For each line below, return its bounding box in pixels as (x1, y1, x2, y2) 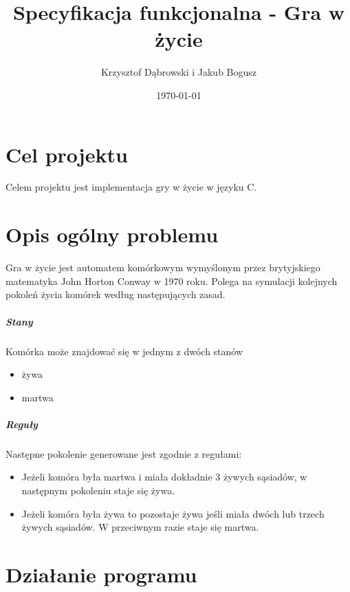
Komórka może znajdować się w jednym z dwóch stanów (6, 343, 243, 358)
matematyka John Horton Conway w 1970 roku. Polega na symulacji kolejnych (6, 273, 338, 288)
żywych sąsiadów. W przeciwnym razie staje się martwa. (21, 520, 259, 534)
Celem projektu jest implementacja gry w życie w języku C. (6, 180, 257, 194)
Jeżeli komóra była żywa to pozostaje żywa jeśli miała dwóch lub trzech (21, 506, 325, 520)
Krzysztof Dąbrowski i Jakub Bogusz (100, 65, 257, 79)
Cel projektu (6, 140, 128, 168)
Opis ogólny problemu (6, 220, 219, 249)
